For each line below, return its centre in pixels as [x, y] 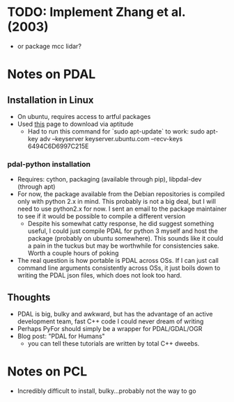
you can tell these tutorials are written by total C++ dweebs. [114, 344]
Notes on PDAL [52, 74]
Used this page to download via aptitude [75, 124]
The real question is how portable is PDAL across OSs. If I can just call [118, 261]
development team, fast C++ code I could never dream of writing [110, 321]
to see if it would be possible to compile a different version [101, 216]
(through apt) [36, 187]
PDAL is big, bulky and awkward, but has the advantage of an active [115, 314]
